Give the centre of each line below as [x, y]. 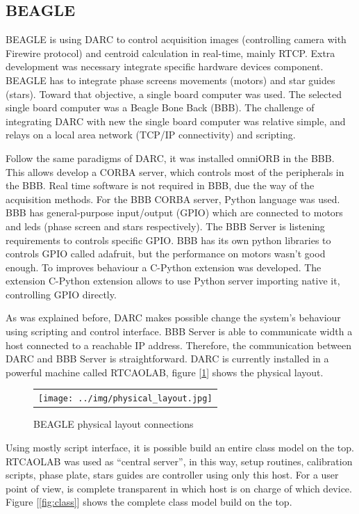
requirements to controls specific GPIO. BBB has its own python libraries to [168, 240]
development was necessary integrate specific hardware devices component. [165, 66]
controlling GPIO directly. [61, 294]
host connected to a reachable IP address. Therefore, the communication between [178, 345]
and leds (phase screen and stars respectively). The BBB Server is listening [165, 226]
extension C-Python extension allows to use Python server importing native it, [173, 281]
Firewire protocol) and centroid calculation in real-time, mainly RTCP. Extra [170, 53]
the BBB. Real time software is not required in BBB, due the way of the [160, 185]
